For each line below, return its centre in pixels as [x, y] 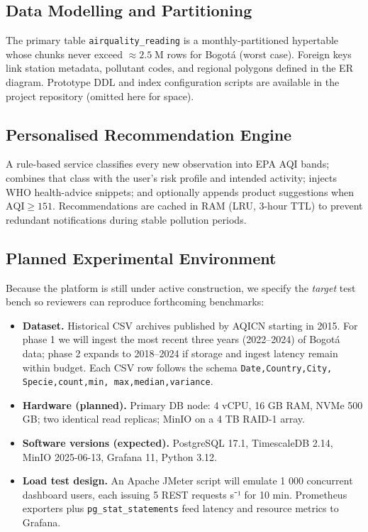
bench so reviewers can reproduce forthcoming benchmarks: [135, 302]
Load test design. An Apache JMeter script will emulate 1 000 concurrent [188, 481]
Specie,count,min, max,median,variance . [118, 381]
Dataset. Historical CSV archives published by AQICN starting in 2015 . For [190, 325]
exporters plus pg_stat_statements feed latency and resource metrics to [180, 508]
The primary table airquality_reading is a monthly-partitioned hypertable [172, 40]
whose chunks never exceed [65, 54]
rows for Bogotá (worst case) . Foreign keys [259, 54]
